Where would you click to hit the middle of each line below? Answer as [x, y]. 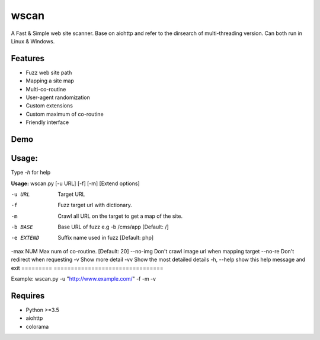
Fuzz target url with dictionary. [95, 205]
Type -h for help [31, 173]
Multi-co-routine [46, 89]
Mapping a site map [50, 81]
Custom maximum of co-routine [65, 114]
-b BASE [22, 227]
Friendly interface [47, 122]
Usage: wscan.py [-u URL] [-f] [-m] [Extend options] [75, 183]
